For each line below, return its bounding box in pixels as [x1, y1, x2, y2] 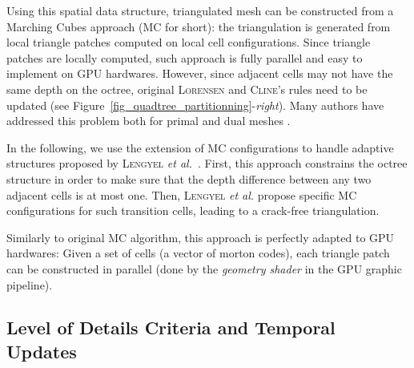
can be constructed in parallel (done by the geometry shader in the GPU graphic [6, 260, 402, 277]
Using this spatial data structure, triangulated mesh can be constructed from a [6, 2, 394, 18]
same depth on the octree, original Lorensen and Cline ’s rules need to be [6, 80, 368, 97]
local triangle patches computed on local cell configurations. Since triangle [6, 34, 371, 51]
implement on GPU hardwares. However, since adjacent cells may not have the [6, 65, 393, 82]
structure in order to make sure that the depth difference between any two [6, 170, 372, 187]
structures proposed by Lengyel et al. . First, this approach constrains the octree [6, 155, 408, 172]
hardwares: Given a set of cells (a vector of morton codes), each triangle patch [6, 245, 390, 261]
